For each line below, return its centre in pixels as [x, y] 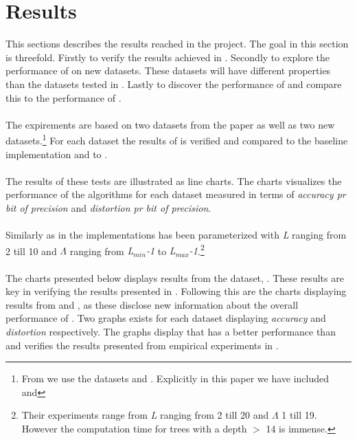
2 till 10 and [31, 251]
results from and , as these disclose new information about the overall [152, 304]
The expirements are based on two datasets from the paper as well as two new [170, 124]
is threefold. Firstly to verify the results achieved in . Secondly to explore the [168, 57]
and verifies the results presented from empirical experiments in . [142, 345]
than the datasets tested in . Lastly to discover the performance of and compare [174, 84]
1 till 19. [299, 415]
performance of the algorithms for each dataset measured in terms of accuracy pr [176, 194]
